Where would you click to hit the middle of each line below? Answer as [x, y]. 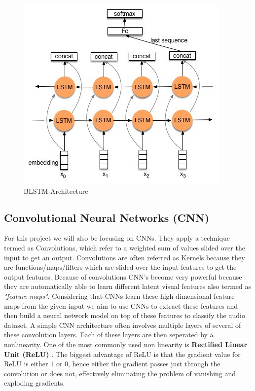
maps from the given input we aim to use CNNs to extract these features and [121, 305]
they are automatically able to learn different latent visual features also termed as [127, 286]
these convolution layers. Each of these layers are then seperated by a [109, 335]
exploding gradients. [35, 383]
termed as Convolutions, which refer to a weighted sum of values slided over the [125, 247]
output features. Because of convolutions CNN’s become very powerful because [123, 276]
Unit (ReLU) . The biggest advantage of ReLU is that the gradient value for [122, 354]
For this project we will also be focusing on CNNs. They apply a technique [117, 238]
